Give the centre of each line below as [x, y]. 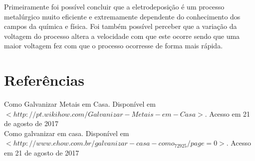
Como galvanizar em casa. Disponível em [67, 133]
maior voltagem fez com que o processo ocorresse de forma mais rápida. [114, 46]
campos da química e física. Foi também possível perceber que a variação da [121, 26]
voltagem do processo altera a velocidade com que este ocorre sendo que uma [122, 36]
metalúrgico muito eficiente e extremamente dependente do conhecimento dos [122, 16]
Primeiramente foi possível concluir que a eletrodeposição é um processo [114, 6]
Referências [44, 80]
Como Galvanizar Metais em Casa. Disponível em [80, 104]
